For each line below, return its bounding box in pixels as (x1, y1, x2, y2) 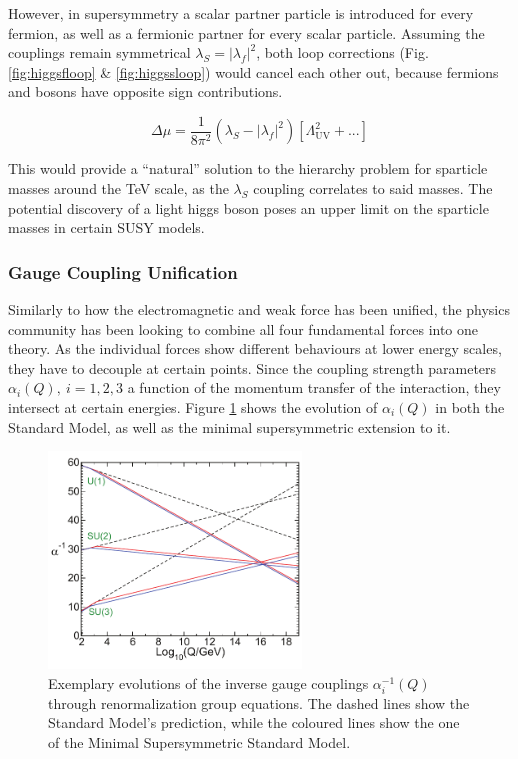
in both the (435, 397, 505, 417)
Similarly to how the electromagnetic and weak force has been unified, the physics (8, 299, 510, 320)
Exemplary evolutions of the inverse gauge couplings (48, 672, 369, 693)
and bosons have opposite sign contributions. (8, 81, 283, 102)
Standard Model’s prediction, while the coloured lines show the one (48, 712, 460, 733)
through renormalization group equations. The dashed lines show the (48, 692, 470, 713)
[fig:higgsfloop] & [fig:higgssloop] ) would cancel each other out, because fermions (8, 61, 499, 82)
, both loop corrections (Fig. (256, 42, 429, 63)
